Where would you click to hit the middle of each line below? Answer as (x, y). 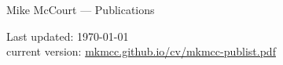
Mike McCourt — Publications (81, 9)
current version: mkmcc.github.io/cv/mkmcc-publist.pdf (141, 51)
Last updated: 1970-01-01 (68, 36)
